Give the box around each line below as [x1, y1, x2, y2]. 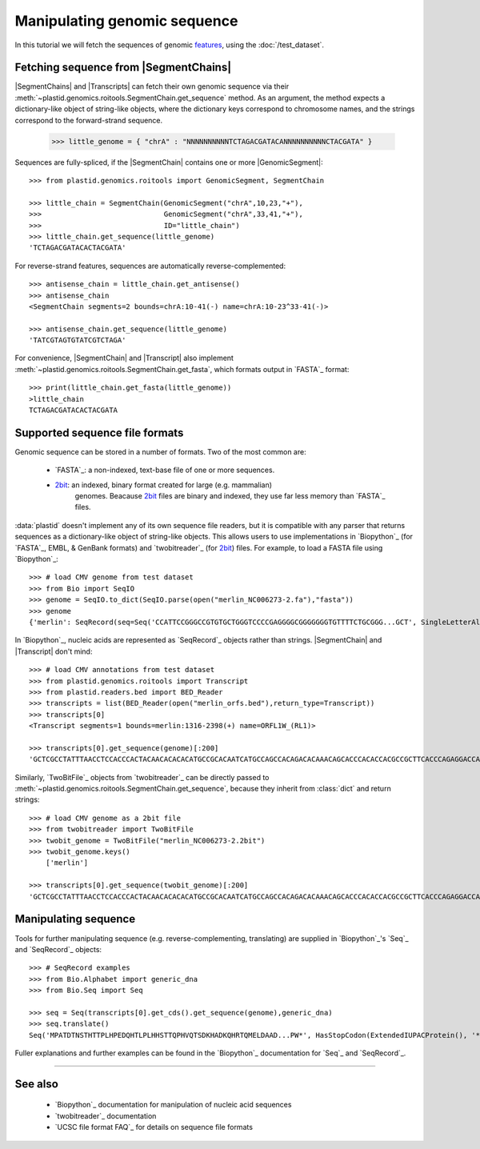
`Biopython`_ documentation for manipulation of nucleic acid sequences [54, 1100, 292, 1110]
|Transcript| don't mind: [14, 647, 93, 656]
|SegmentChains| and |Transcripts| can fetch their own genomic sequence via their [14, 82, 290, 91]
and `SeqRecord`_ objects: [14, 944, 102, 954]
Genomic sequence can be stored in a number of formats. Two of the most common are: [14, 446, 307, 456]
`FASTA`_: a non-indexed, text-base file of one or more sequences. [54, 465, 275, 475]
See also [14, 1077, 59, 1091]
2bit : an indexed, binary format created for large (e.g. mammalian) [54, 480, 272, 490]
